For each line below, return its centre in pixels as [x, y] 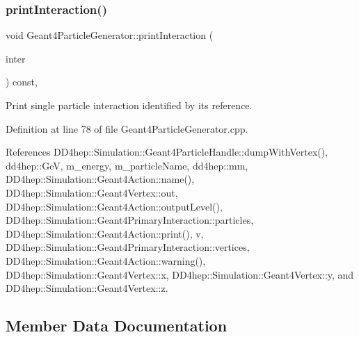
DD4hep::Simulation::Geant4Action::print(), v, [105, 233]
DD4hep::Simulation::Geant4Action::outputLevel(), [114, 206]
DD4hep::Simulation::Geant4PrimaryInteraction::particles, [130, 220]
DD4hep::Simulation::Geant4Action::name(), [100, 179]
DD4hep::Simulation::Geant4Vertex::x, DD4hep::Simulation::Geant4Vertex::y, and [180, 274]
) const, [22, 82]
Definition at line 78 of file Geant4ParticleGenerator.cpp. [127, 128]
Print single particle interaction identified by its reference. [129, 105]
